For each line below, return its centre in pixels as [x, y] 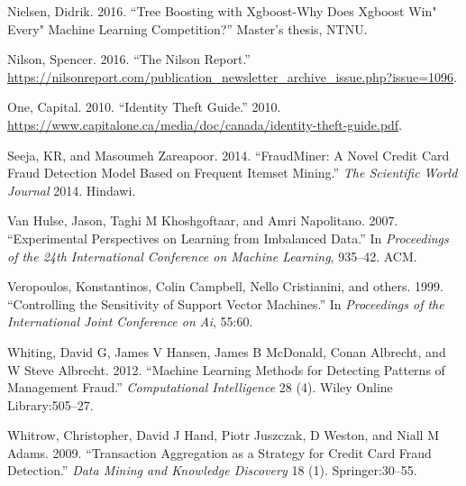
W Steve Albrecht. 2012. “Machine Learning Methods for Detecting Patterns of [226, 369]
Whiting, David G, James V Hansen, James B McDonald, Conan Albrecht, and [227, 351]
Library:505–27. [50, 404]
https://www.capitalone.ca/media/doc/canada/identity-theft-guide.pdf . [205, 124]
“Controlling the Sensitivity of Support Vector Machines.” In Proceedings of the [226, 303]
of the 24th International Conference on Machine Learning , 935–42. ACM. [212, 256]
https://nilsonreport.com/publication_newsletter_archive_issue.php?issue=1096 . [232, 76]
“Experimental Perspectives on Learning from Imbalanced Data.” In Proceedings [228, 238]
